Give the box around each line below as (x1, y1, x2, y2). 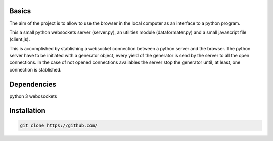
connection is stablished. (9, 66, 62, 73)
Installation (9, 106, 45, 115)
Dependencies (9, 80, 57, 88)
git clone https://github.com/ (20, 122, 98, 128)
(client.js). (9, 36, 30, 42)
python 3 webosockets (9, 93, 57, 99)
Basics (9, 7, 31, 15)
